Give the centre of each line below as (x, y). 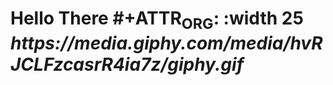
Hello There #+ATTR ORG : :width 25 (157, 20)
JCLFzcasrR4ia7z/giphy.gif (127, 64)
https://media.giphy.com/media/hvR (166, 43)
